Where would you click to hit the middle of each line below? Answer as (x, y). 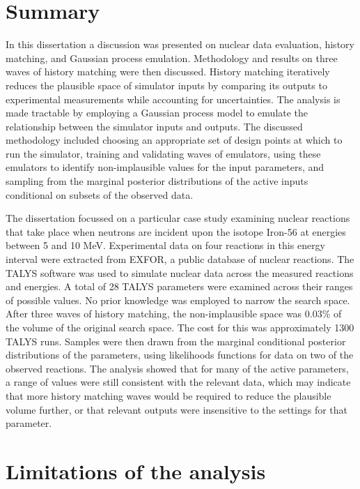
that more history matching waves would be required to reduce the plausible (169, 395)
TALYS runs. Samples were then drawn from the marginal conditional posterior (176, 341)
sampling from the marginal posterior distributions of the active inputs (157, 181)
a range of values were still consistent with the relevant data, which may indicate (178, 382)
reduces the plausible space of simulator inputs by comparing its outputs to (166, 85)
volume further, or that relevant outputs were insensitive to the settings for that (177, 409)
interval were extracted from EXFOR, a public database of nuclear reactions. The (180, 259)
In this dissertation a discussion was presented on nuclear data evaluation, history (180, 44)
